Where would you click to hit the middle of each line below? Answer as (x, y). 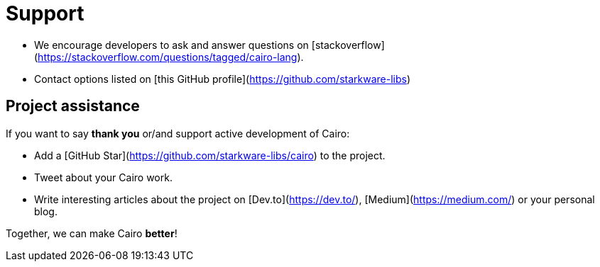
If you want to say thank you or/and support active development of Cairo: (178, 133)
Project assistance (73, 106)
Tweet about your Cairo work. (103, 177)
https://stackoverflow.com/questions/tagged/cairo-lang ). (171, 57)
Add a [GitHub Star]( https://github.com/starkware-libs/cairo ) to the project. (210, 155)
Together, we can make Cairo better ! (92, 233)
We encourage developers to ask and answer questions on (171, 45)
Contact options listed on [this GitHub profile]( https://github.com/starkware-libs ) (223, 79)
